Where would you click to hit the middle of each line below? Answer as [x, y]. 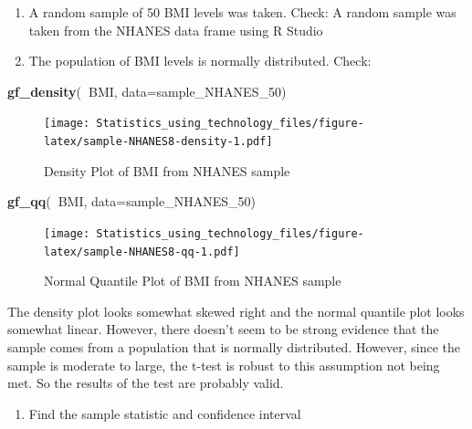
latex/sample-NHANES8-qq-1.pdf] [142, 251]
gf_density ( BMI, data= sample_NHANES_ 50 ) [147, 91]
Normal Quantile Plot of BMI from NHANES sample [193, 281]
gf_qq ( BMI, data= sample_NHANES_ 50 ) [131, 201]
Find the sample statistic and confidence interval [165, 413]
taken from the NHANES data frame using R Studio [176, 30]
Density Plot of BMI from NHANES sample [167, 170]
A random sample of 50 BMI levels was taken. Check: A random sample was [242, 12]
